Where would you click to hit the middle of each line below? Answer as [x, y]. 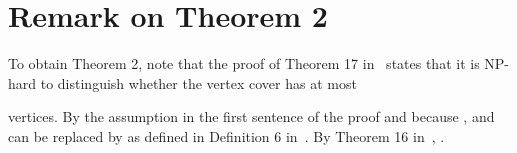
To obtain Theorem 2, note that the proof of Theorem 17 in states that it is [244, 63]
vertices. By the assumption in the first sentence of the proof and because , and [251, 116]
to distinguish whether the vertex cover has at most [198, 82]
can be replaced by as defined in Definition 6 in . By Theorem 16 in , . [226, 135]
